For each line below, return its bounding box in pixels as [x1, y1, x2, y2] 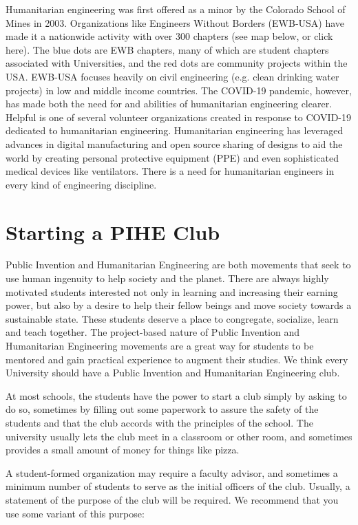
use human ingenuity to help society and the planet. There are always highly [6, 271, 329, 286]
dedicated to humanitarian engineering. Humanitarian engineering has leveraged [6, 123, 344, 138]
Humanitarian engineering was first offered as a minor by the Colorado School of [6, 2, 346, 16]
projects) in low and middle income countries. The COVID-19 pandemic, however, [6, 83, 352, 97]
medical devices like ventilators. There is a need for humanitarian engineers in [6, 164, 335, 178]
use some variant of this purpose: [6, 506, 145, 520]
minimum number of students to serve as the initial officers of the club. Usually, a [6, 479, 350, 493]
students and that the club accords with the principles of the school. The [6, 415, 313, 429]
